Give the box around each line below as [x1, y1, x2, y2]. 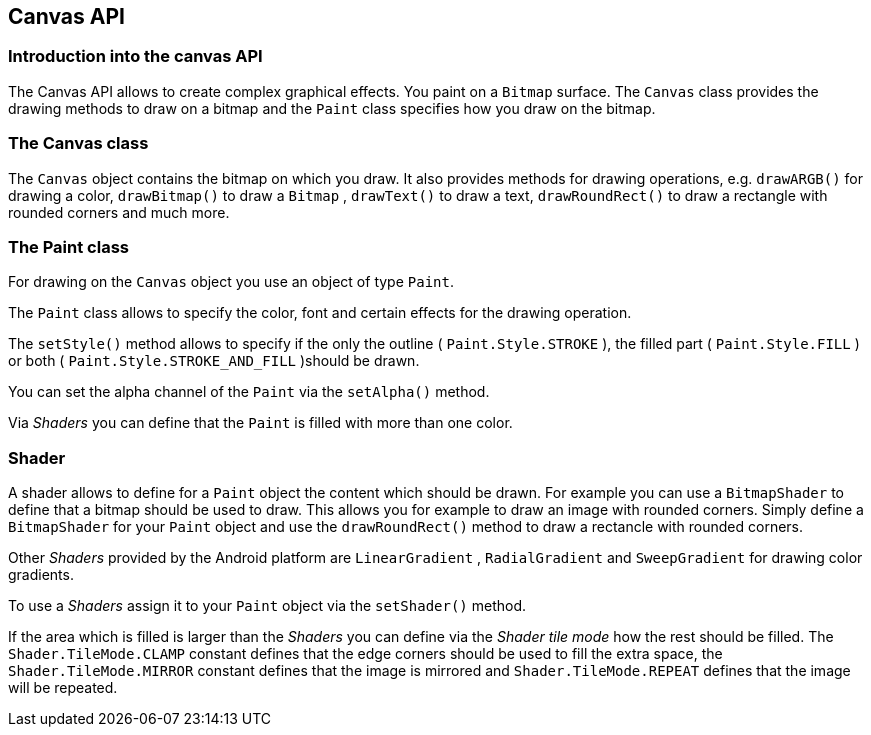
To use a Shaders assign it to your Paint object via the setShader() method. [8, 597, 527, 615]
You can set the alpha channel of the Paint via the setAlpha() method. [8, 383, 490, 401]
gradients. [8, 566, 74, 584]
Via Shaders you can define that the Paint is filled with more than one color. [8, 414, 513, 432]
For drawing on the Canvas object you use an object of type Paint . [8, 273, 454, 291]
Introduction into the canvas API [8, 46, 263, 67]
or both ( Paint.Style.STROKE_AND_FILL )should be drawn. [8, 352, 420, 370]
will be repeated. [8, 679, 118, 697]
